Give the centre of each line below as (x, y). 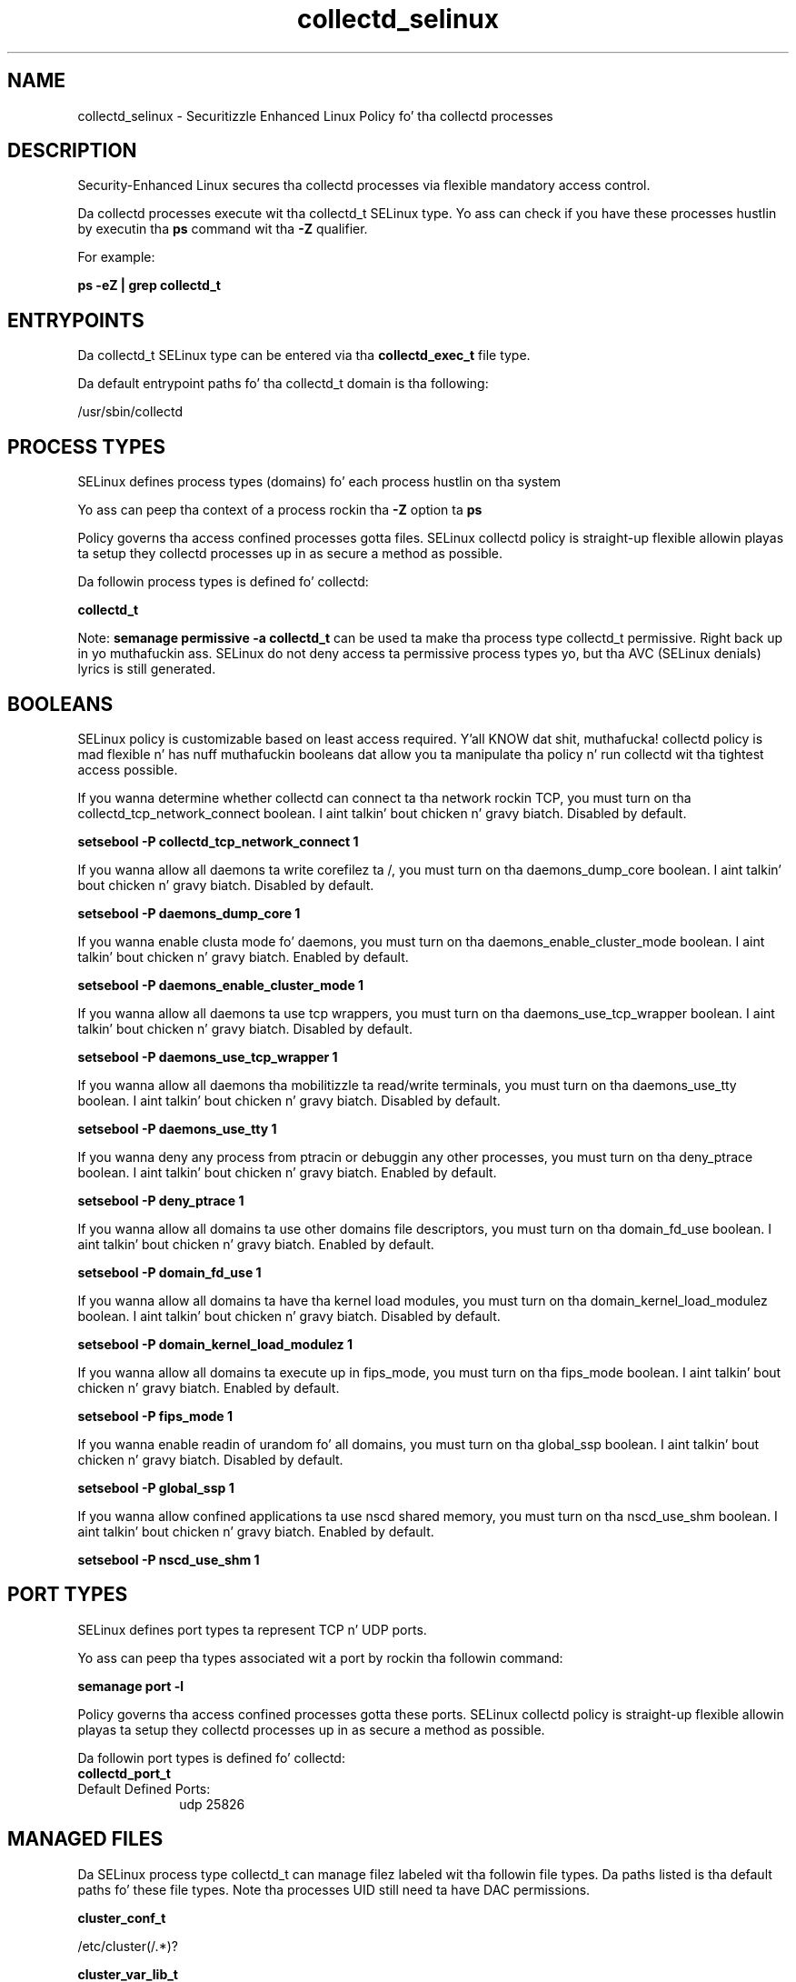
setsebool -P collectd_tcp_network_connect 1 (218, 841)
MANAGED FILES (85, 1839)
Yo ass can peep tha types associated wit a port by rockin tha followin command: (320, 1657)
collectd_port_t (124, 1773)
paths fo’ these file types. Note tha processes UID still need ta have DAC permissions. (334, 1889)
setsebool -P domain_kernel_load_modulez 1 (215, 1344)
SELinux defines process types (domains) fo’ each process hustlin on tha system (319, 482)
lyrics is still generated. (147, 669)
